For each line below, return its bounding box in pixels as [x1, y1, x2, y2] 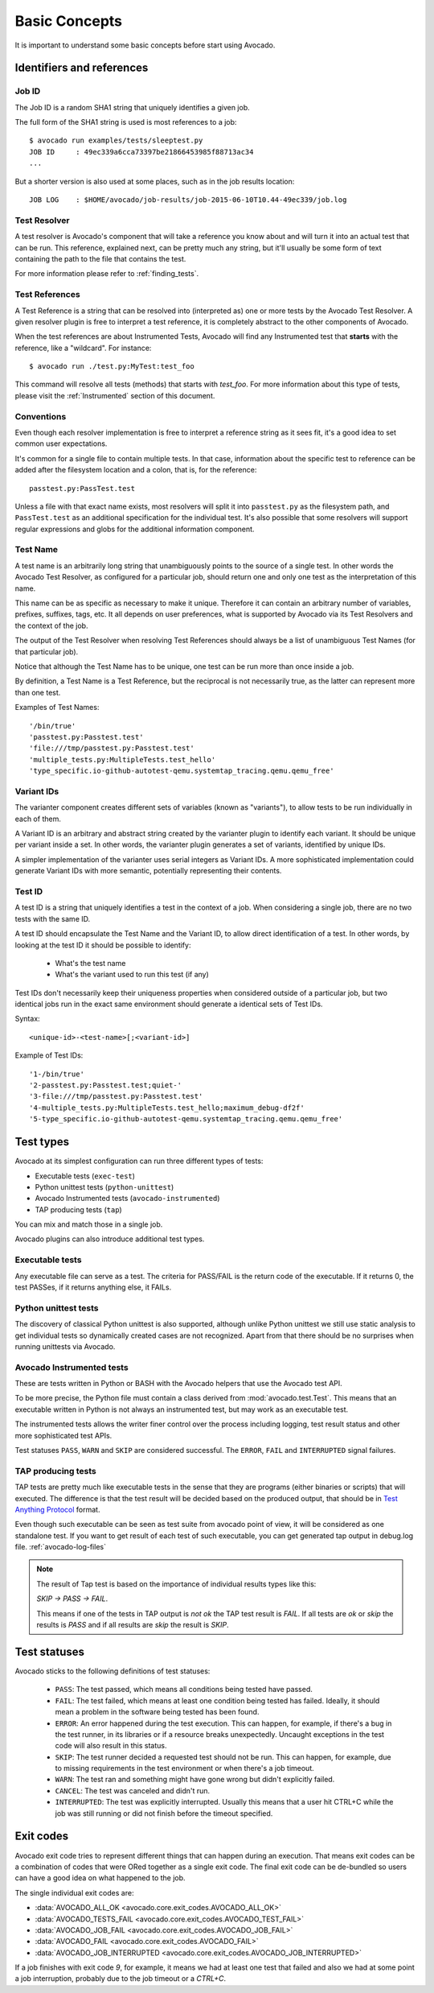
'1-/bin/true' [29, 1069, 84, 1079]
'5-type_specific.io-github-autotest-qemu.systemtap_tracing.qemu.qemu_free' [29, 1115, 343, 1124]
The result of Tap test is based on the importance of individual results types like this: [36, 1578, 317, 1589]
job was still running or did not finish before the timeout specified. [55, 1808, 273, 1818]
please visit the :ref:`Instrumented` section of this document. [14, 390, 215, 400]
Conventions [14, 411, 67, 422]
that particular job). [14, 646, 79, 656]
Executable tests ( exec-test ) [35, 1171, 136, 1181]
